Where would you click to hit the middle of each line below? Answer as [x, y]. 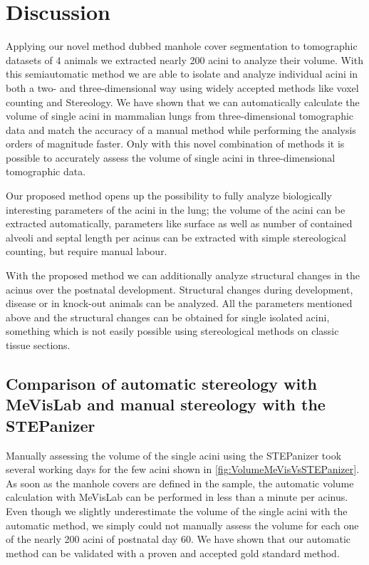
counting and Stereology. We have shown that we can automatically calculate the [183, 102]
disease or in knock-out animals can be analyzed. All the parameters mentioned [179, 303]
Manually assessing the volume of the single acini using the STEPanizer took [174, 455]
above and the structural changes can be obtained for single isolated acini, [168, 317]
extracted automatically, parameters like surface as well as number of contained [179, 223]
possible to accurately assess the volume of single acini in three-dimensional [171, 157]
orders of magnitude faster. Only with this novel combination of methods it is [175, 144]
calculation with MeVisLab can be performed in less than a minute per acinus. [177, 497]
